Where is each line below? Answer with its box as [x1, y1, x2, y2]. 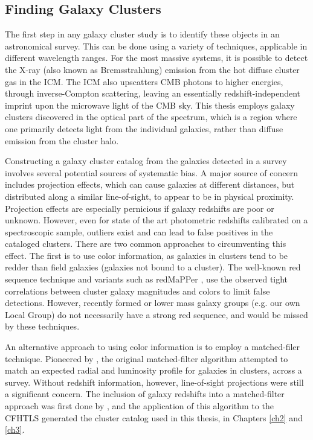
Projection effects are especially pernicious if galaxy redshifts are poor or [5, 202, 274, 214]
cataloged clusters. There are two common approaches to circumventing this [5, 237, 286, 250]
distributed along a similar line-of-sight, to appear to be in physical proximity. [5, 190, 294, 202]
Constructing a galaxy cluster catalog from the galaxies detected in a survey [5, 155, 287, 167]
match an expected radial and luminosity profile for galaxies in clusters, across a [5, 364, 302, 377]
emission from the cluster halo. [5, 134, 119, 147]
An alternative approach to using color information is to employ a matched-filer [5, 340, 300, 353]
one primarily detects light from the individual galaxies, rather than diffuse [5, 122, 283, 135]
